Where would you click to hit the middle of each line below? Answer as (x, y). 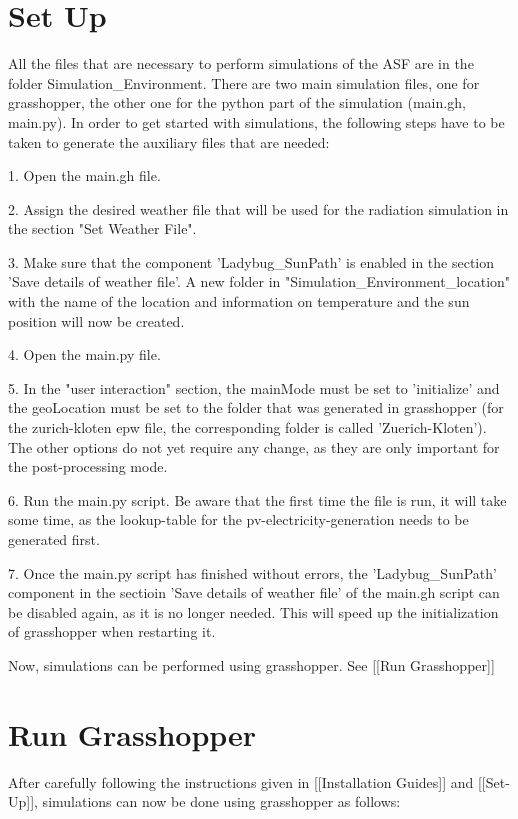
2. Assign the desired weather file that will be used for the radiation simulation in (258, 208)
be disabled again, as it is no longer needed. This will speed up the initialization (253, 611)
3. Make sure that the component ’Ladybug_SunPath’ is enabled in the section (251, 261)
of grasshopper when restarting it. (112, 631)
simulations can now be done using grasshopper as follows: (221, 801)
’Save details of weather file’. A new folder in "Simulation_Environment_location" (259, 281)
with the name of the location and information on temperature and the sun (239, 301)
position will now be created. (96, 320)
